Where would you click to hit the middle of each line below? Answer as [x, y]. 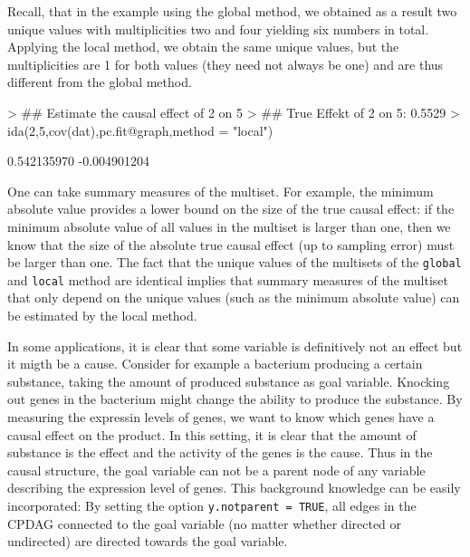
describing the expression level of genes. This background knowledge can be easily [234, 488]
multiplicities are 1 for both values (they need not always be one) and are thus [225, 64]
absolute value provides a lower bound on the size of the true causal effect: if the [231, 209]
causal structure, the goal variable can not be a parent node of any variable [216, 470]
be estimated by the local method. [102, 316]
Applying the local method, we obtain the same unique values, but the [203, 47]
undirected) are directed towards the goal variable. [148, 541]
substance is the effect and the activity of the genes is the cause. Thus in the [220, 452]
